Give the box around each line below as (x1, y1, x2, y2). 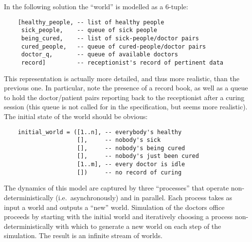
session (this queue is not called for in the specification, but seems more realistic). (4, 102, 248, 112)
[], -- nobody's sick (77, 137, 161, 144)
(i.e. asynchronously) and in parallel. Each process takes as (55, 192, 233, 203)
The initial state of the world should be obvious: (4, 111, 148, 121)
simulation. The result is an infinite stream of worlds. (4, 230, 163, 241)
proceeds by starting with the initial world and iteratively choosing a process (4, 211, 233, 222)
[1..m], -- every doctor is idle (77, 161, 185, 168)
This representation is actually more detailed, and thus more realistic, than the (4, 73, 239, 83)
